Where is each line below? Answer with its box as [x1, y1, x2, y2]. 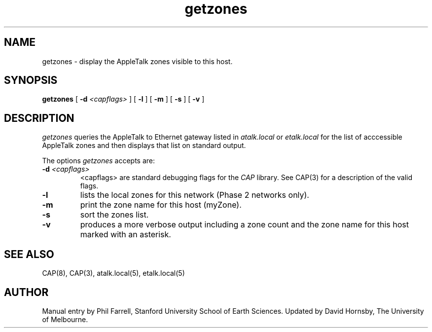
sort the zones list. [80, 210, 149, 220]
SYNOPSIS [4, 74, 58, 87]
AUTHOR [4, 286, 49, 298]
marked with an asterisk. [80, 229, 171, 240]
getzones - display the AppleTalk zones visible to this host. [42, 57, 233, 66]
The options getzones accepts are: [42, 156, 155, 165]
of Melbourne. [42, 315, 88, 324]
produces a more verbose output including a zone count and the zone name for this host [80, 220, 409, 230]
